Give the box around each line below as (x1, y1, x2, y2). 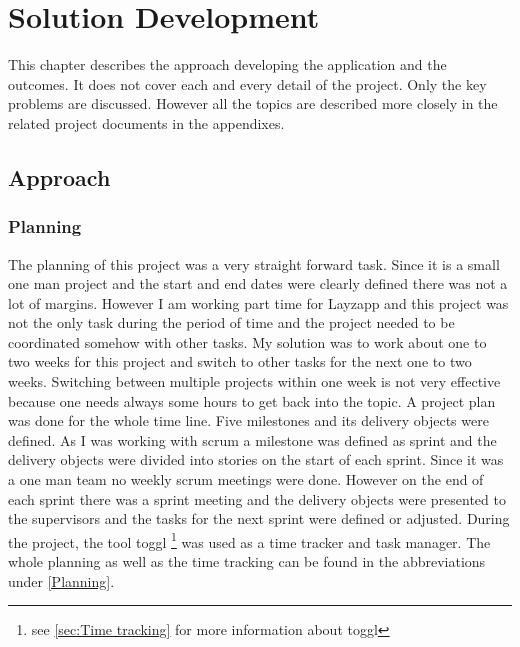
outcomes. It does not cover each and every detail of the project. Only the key (8, 73, 487, 94)
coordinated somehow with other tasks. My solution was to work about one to (8, 331, 487, 352)
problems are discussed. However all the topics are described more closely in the (8, 93, 498, 114)
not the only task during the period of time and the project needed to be (8, 312, 455, 333)
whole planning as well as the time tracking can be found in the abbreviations (8, 551, 486, 572)
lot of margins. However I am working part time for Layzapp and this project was (8, 292, 509, 313)
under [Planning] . (8, 570, 115, 591)
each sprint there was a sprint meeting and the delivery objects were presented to (8, 488, 506, 509)
